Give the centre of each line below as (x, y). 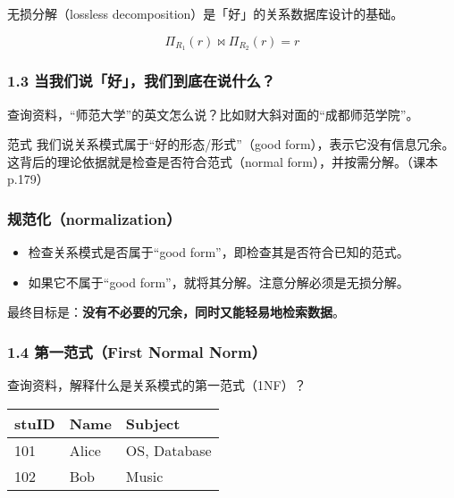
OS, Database (168, 450)
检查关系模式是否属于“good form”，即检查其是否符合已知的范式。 (219, 252)
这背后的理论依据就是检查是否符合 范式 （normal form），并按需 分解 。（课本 (223, 161)
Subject (153, 423)
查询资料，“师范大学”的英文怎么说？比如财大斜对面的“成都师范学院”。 (213, 114)
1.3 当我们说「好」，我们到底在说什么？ (142, 81)
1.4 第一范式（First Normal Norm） (137, 351)
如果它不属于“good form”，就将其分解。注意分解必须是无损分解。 (219, 282)
